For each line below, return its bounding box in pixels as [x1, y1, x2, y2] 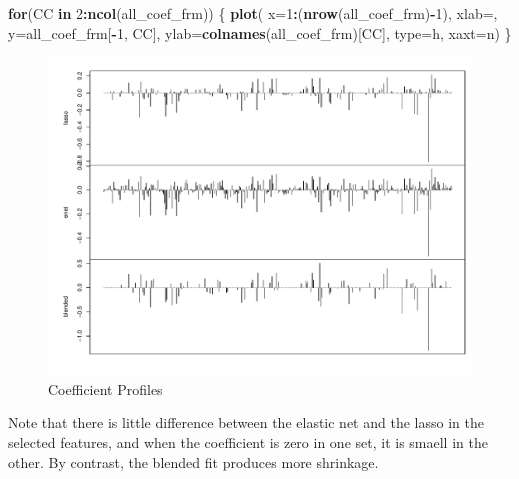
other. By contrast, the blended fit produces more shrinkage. [8, 451, 379, 472]
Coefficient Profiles [48, 378, 163, 399]
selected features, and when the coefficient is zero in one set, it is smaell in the [8, 431, 488, 452]
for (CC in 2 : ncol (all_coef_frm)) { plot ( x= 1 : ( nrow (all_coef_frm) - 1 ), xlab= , [8, 3, 498, 23]
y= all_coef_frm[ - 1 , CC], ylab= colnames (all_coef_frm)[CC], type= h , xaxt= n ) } [8, 22, 512, 43]
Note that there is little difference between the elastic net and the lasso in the [8, 412, 484, 433]
